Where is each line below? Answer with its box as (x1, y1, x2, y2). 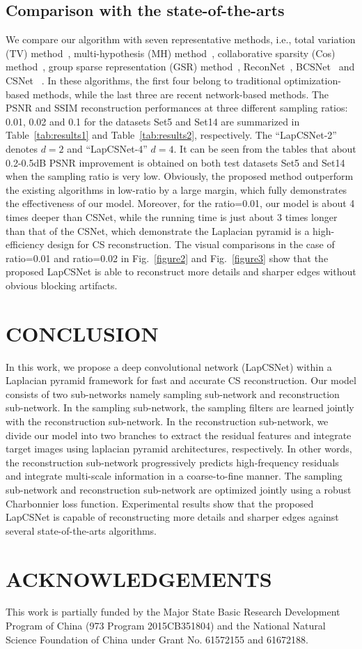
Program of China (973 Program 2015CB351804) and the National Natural (6, 618, 326, 633)
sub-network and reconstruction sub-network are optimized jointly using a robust (6, 482, 352, 496)
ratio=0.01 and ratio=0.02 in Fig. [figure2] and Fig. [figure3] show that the (6, 250, 329, 265)
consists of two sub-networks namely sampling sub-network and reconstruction (6, 386, 340, 401)
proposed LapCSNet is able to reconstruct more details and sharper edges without (6, 264, 356, 279)
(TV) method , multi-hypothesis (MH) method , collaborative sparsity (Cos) (6, 45, 336, 60)
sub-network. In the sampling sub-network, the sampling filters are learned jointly (6, 400, 354, 415)
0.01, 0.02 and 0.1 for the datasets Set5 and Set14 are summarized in (6, 114, 300, 128)
